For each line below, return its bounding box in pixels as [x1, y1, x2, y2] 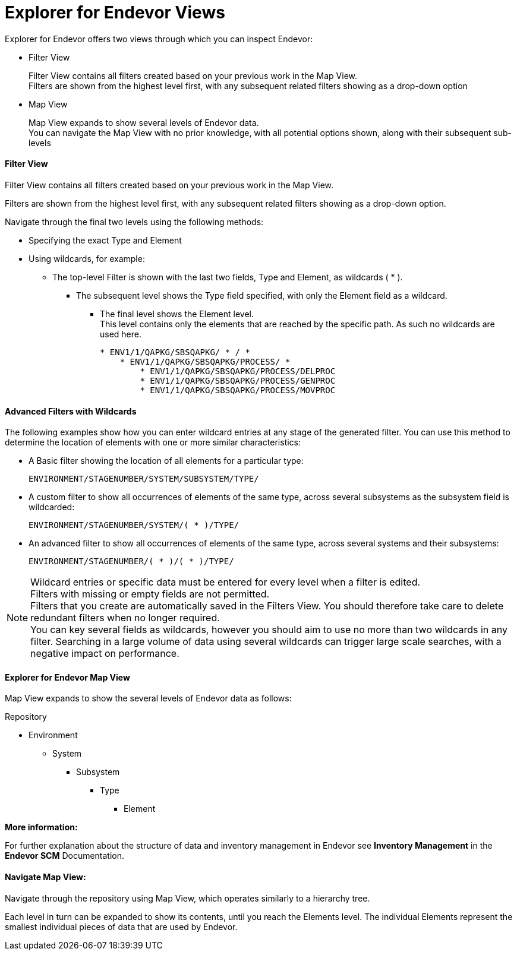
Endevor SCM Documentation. [5, 850, 125, 861]
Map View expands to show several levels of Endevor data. [29, 117, 259, 128]
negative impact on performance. [30, 647, 179, 660]
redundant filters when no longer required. [30, 612, 220, 624]
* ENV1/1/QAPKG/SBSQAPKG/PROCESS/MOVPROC [140, 385, 336, 395]
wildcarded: [29, 502, 75, 513]
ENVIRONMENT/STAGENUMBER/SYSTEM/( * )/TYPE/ [29, 520, 239, 530]
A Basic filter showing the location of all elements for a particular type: [29, 456, 304, 466]
